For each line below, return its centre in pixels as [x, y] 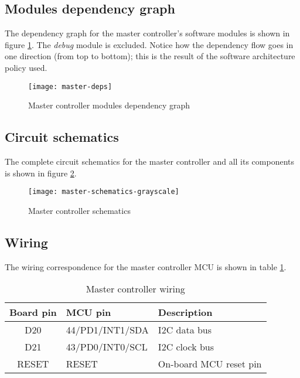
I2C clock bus [186, 347]
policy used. [26, 67]
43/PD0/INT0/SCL [107, 347]
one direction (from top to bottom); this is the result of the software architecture [150, 56]
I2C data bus [185, 330]
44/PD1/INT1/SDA [107, 330]
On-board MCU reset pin [210, 364]
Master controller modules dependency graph [109, 105]
